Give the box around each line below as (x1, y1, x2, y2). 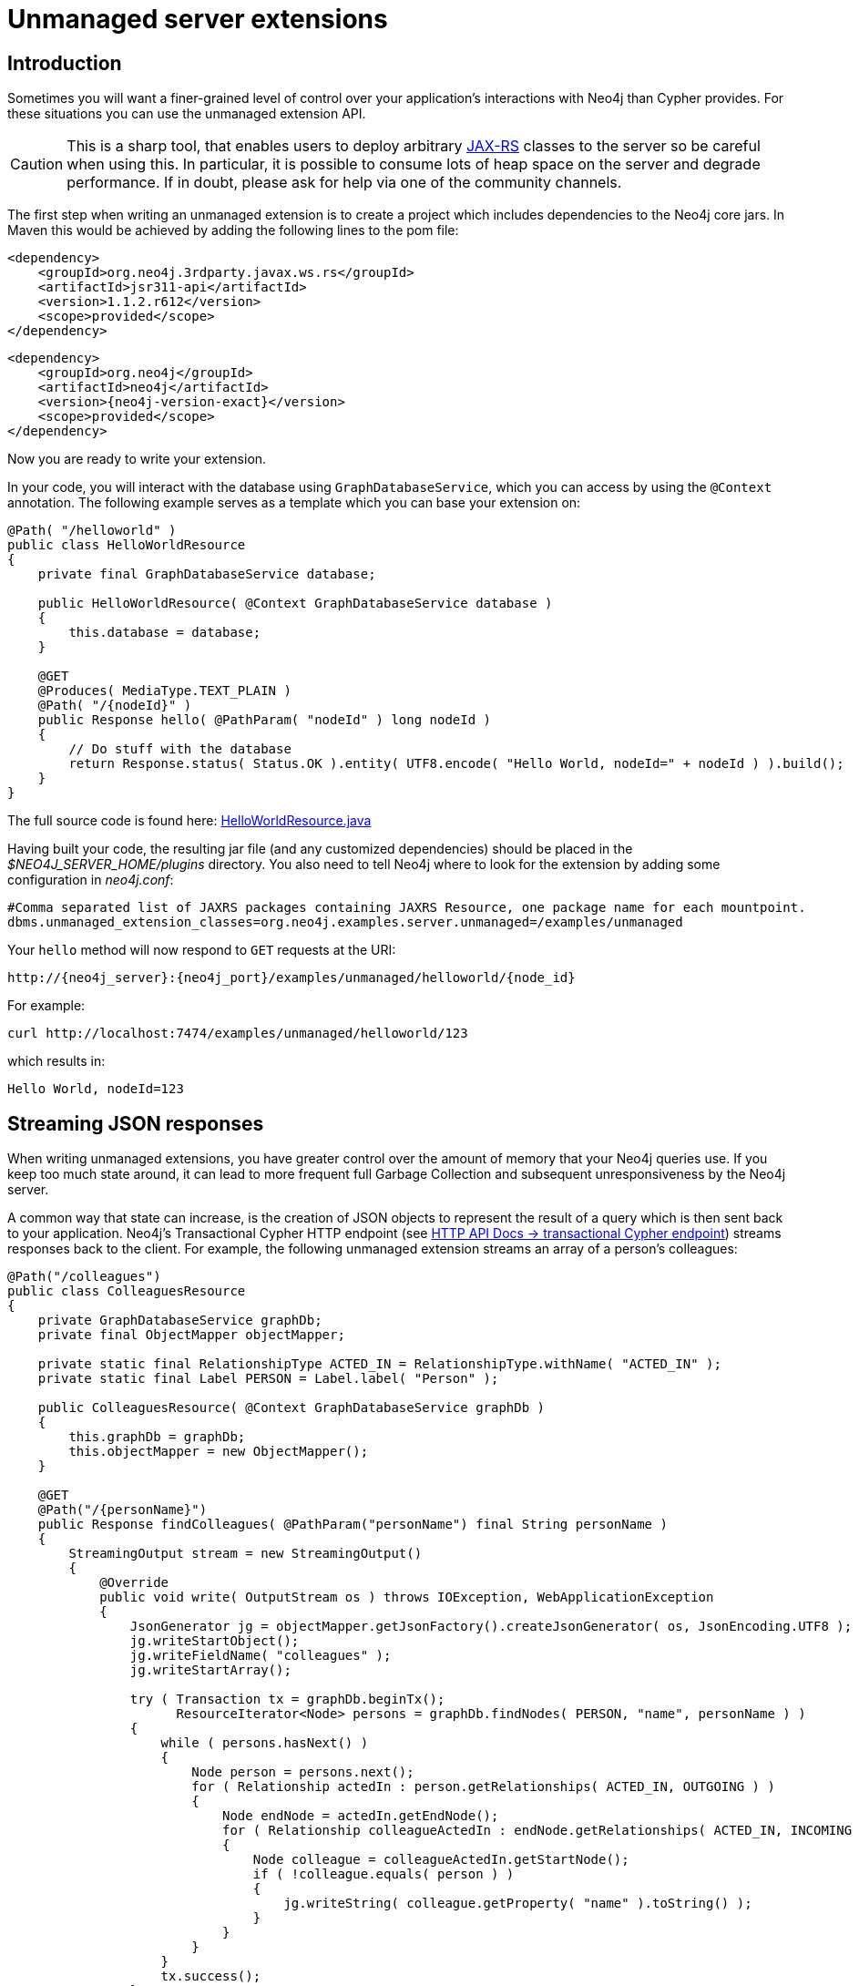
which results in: (7, 1053, 106, 1070)
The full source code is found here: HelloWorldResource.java (7, 813, 372, 829)
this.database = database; (68, 625, 261, 640)
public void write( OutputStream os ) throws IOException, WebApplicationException (99, 1590, 714, 1605)
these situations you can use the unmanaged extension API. (7, 106, 366, 122)
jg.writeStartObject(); (129, 1633, 300, 1649)
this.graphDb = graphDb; (68, 1429, 246, 1445)
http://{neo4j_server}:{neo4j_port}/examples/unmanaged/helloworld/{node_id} (7, 970, 576, 986)
